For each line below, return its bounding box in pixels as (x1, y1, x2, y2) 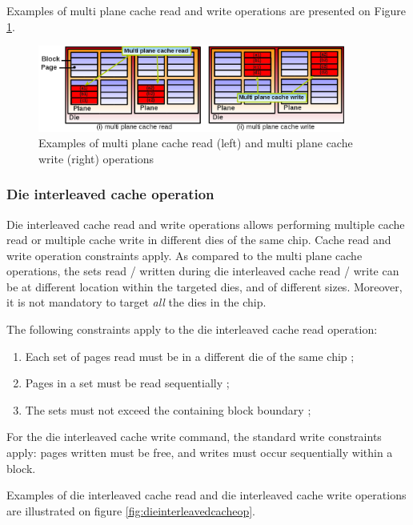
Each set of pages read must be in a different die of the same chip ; (25, 347, 355, 364)
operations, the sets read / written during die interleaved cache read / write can (6, 262, 399, 279)
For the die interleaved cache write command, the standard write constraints (6, 428, 382, 445)
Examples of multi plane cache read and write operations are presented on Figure (6, 2, 407, 18)
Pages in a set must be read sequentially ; (25, 375, 230, 391)
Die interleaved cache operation (6, 184, 215, 204)
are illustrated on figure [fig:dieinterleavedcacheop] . (6, 502, 255, 519)
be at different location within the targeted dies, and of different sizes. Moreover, (6, 278, 403, 295)
